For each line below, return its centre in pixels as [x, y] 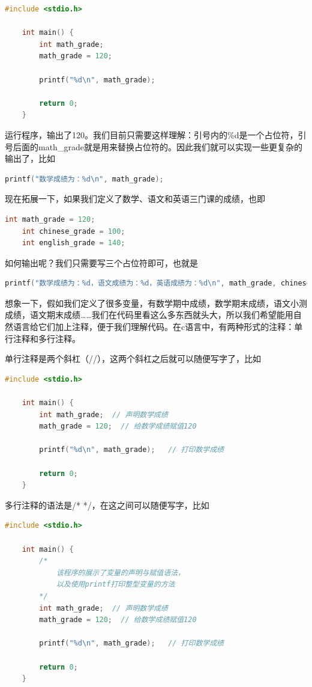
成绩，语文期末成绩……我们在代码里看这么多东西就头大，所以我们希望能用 [149, 315]
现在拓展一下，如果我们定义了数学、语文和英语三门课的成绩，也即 [135, 199]
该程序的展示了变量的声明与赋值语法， [120, 572]
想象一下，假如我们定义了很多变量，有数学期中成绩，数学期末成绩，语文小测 [156, 303]
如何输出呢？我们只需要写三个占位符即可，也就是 [101, 262]
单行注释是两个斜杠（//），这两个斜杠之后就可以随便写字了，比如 [133, 359]
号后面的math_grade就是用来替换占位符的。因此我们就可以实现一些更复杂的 [154, 146]
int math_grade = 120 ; [50, 219]
